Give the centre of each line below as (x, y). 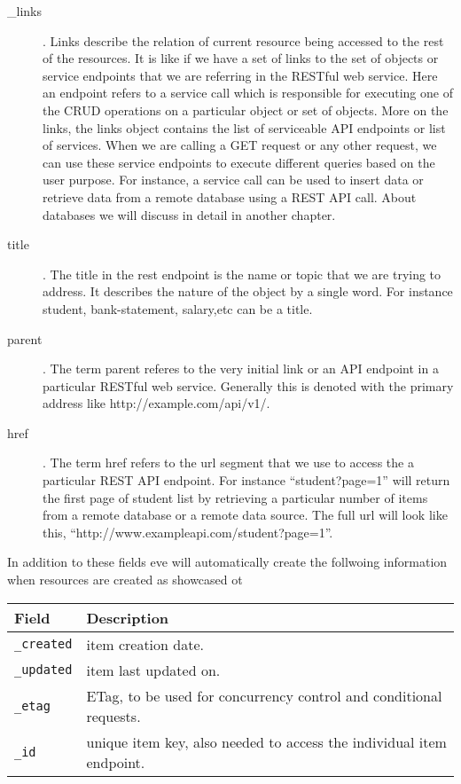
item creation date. (145, 644)
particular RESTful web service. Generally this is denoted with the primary (248, 385)
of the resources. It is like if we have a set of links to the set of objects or (241, 58)
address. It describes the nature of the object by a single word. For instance (248, 291)
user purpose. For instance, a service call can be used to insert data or (233, 180)
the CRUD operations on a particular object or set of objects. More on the (246, 110)
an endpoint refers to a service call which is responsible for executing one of (248, 93)
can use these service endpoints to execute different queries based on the (239, 162)
